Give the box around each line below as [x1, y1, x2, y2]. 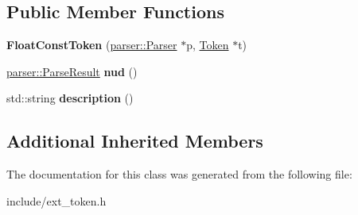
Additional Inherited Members [6, 129, 263, 153]
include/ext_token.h [6, 192, 107, 209]
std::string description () [6, 90, 134, 106]
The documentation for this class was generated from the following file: [6, 166, 352, 182]
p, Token [186, 36, 229, 53]
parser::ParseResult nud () [6, 63, 138, 79]
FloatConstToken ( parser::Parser [6, 36, 177, 53]
